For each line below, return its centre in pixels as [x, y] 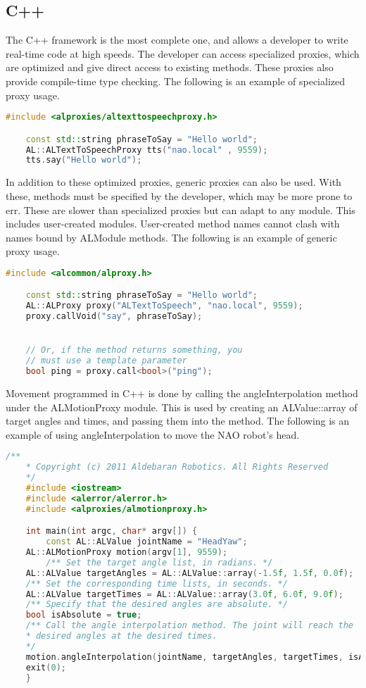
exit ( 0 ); [46, 667]
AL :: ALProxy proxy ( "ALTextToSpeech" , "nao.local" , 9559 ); [164, 306]
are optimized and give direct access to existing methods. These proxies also [170, 67]
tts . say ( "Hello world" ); [84, 160]
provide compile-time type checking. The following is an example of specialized [175, 81]
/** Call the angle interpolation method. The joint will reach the [189, 626]
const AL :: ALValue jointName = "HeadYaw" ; [147, 542]
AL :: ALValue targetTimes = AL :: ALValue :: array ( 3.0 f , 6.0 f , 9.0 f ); [184, 594]
